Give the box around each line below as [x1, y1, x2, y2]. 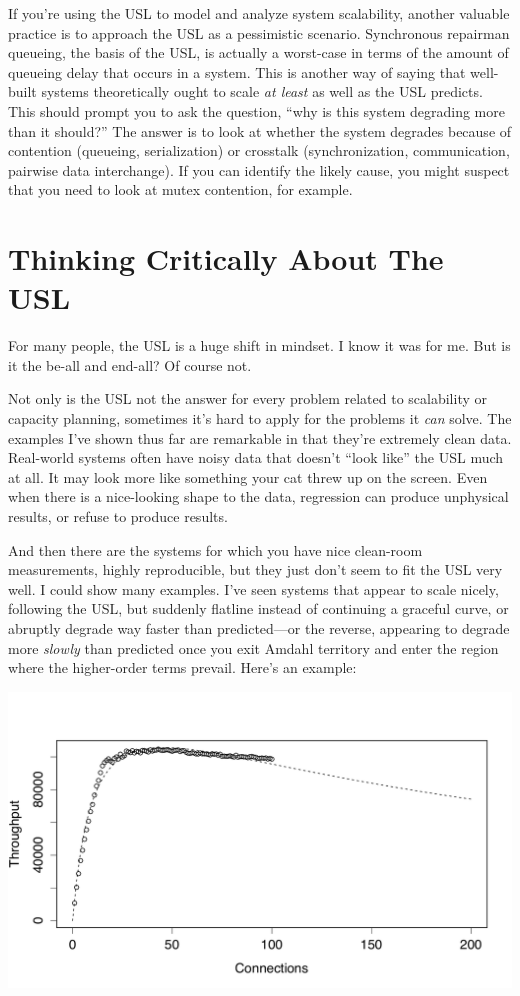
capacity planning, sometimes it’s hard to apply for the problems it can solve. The [8, 408, 512, 429]
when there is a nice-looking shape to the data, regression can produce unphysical [8, 486, 509, 507]
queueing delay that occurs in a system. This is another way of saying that [8, 61, 466, 82]
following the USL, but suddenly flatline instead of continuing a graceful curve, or [8, 598, 509, 619]
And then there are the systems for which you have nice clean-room [8, 539, 423, 560]
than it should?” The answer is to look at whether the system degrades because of [8, 120, 512, 141]
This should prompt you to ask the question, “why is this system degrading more [8, 100, 505, 121]
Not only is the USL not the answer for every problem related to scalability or [8, 388, 487, 409]
